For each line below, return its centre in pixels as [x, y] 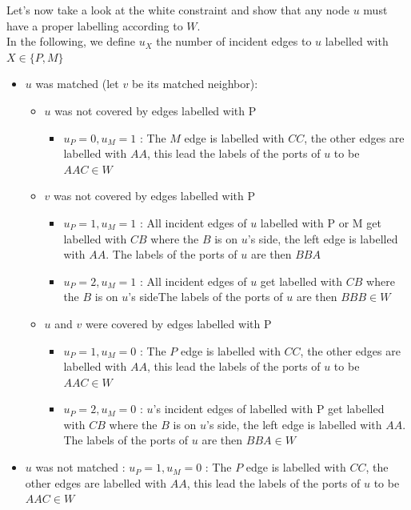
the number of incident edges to [234, 41]
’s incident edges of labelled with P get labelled [269, 409]
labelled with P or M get [321, 222]
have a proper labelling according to [95, 25]
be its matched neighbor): [195, 84]
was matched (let [77, 84]
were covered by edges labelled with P [178, 323]
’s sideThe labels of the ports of [205, 297]
